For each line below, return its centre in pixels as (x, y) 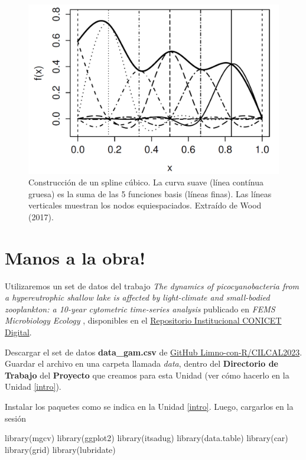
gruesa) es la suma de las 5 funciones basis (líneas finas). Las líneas (150, 193)
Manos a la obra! (75, 257)
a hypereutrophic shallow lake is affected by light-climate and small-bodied (137, 297)
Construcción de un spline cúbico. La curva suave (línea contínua (146, 182)
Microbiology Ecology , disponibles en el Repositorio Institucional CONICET (143, 320)
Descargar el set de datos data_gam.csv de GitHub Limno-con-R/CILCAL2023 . (154, 352)
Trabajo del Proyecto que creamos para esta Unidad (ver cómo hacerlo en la (147, 375)
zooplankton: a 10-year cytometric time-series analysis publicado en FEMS (140, 309)
